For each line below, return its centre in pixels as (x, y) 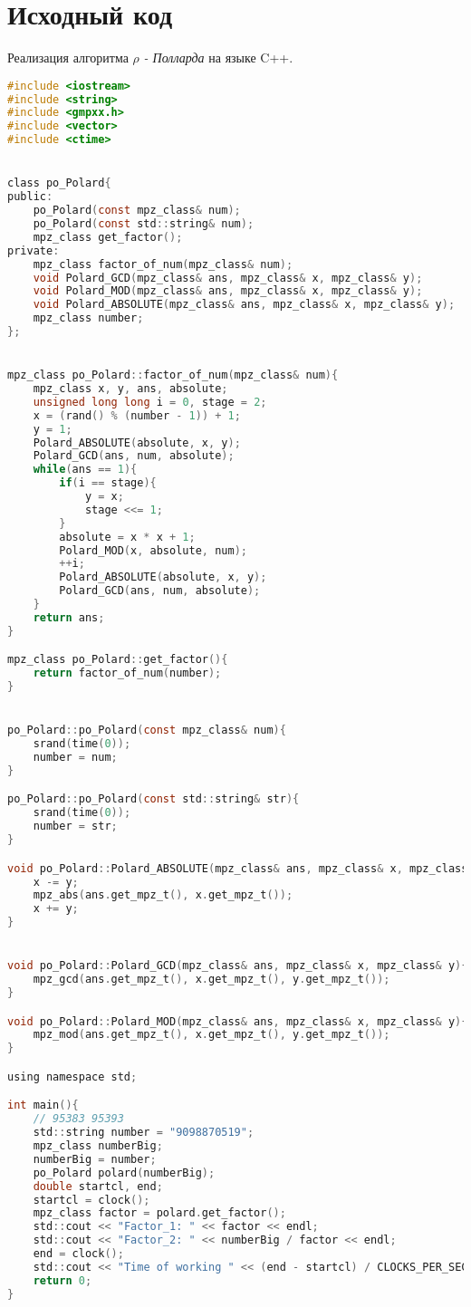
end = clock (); (78, 1254)
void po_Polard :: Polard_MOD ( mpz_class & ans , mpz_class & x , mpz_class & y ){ (238, 1021)
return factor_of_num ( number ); (127, 673)
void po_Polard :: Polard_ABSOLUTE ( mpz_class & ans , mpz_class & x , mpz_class (238, 868)
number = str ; (75, 826)
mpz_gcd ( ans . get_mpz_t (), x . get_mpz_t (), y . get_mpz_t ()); (211, 980)
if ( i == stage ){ (108, 483)
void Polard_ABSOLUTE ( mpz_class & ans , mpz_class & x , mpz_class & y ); (244, 305)
